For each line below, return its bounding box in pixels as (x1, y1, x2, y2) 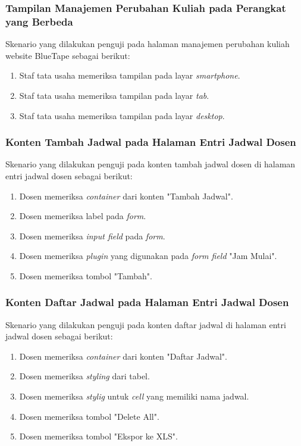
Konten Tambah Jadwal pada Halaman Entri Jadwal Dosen (5, 135, 296, 149)
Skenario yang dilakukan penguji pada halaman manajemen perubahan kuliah (5, 38, 290, 50)
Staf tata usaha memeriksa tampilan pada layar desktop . (19, 109, 225, 121)
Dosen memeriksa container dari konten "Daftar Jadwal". (19, 350, 227, 362)
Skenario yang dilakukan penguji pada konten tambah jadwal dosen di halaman (5, 158, 296, 170)
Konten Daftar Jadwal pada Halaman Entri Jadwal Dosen (5, 295, 289, 310)
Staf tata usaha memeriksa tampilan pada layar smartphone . (19, 69, 240, 82)
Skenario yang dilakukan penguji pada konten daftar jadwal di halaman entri (5, 318, 286, 330)
